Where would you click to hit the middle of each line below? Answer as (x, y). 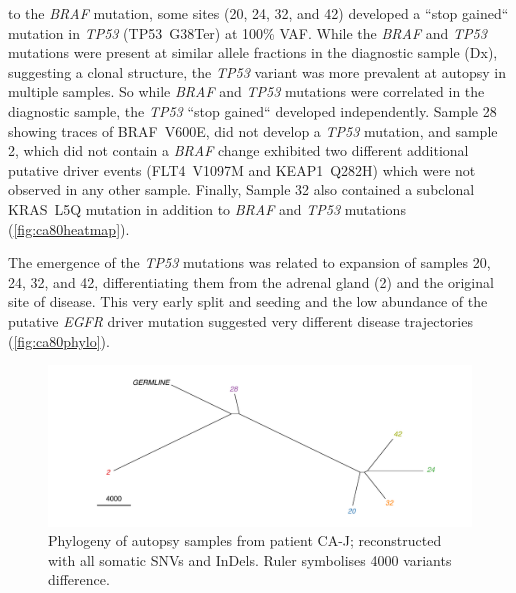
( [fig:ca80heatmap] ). (69, 228)
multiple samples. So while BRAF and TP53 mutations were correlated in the (246, 91)
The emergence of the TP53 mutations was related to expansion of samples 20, (249, 262)
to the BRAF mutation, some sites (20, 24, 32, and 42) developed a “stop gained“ (258, 13)
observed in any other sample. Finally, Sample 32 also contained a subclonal (241, 189)
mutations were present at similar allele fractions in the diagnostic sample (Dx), (253, 52)
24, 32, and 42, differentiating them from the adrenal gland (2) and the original (251, 281)
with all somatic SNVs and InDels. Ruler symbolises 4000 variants (250, 559)
